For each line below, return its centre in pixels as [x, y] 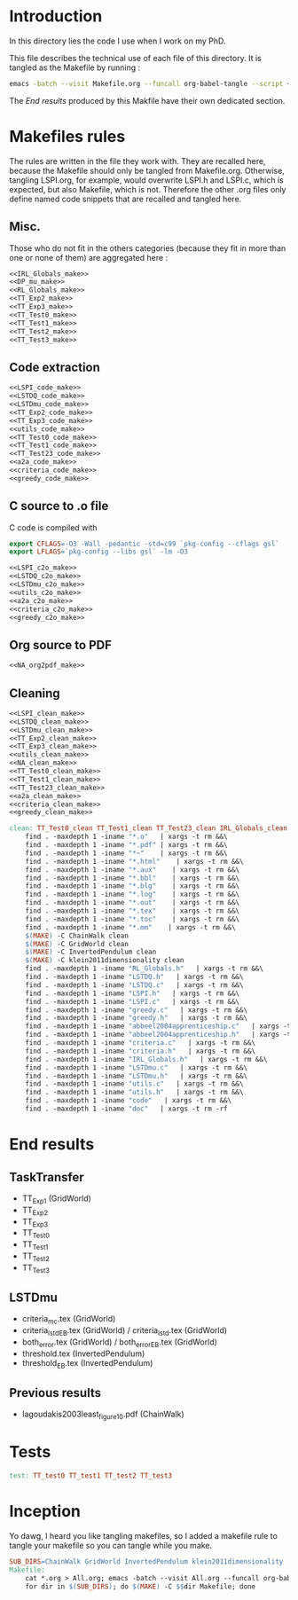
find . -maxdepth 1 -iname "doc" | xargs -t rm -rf [126, 1109]
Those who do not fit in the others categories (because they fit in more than [148, 248]
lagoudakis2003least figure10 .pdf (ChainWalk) [103, 1415]
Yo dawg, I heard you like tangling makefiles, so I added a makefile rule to [143, 1535]
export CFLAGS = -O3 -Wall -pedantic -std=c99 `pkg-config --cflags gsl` [144, 544]
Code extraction [55, 367]
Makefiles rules [67, 137]
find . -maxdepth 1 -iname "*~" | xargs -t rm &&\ [126, 853]
